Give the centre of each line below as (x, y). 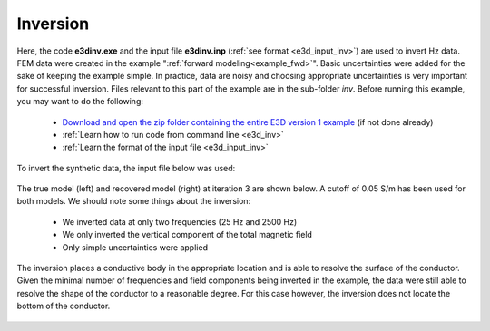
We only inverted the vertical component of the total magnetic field (187, 235)
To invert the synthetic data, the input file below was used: (126, 168)
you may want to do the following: (80, 102)
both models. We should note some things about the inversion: (134, 201)
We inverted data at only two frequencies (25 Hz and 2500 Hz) (180, 221)
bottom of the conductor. (64, 306)
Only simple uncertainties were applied (135, 247)
